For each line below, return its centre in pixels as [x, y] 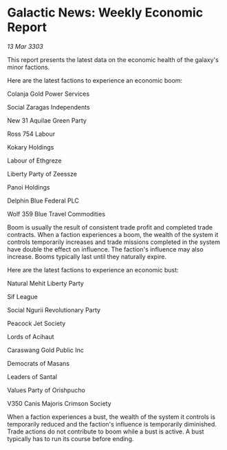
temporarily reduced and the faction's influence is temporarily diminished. [112, 424]
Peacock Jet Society [36, 323]
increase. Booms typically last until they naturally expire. [87, 256]
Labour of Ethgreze [34, 161]
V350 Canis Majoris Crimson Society [59, 403]
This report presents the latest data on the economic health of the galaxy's [113, 59]
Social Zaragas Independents [49, 107]
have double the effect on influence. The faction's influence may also [106, 249]
